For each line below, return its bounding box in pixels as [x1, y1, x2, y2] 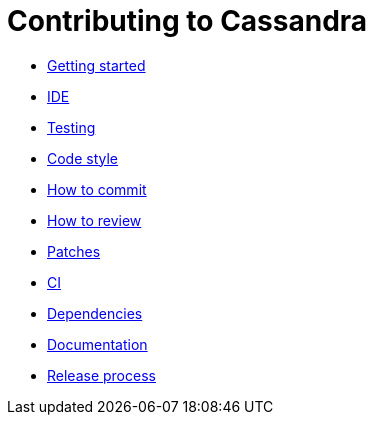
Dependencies [47, 304, 143, 322]
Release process [47, 366, 156, 384]
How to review [47, 211, 142, 229]
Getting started [47, 56, 146, 74]
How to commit [47, 180, 147, 198]
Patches [47, 242, 101, 260]
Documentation [47, 335, 148, 353]
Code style [47, 149, 119, 167]
